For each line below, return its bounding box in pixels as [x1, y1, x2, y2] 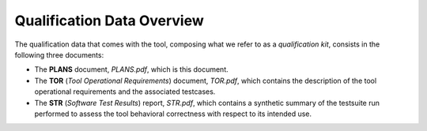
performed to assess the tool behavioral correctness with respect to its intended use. [34, 109, 312, 118]
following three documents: [14, 50, 104, 59]
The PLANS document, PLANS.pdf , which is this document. [34, 65, 229, 74]
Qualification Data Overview [14, 12, 205, 29]
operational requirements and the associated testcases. [34, 87, 216, 96]
